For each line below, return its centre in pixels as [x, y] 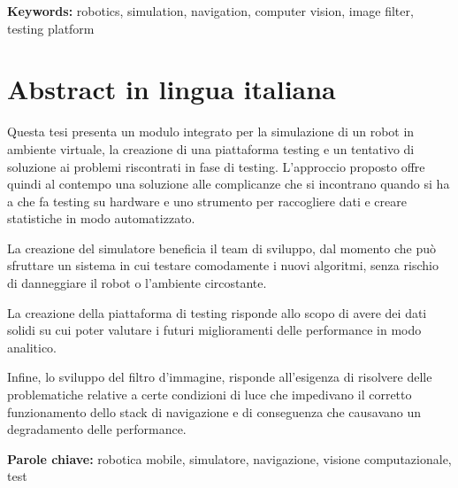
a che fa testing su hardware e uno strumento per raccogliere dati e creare [207, 201]
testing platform [51, 28]
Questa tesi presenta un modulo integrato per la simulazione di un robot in [211, 132]
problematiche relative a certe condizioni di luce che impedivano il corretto [210, 395]
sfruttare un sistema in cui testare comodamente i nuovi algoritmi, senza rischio [223, 265]
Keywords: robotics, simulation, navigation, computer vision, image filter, [210, 11]
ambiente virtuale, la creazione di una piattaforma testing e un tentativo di [211, 148]
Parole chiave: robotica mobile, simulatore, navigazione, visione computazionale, [229, 458]
